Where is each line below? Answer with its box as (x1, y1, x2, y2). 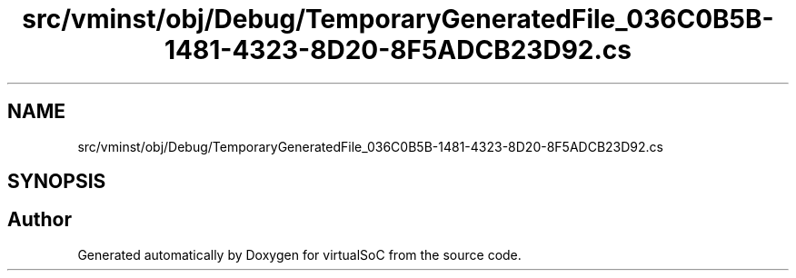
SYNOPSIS (7, 170, 106, 194)
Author (7, 208, 72, 232)
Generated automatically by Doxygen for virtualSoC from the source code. (77, 246, 522, 263)
